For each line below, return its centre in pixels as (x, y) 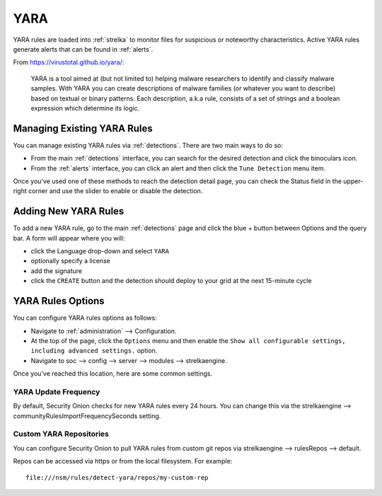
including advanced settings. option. (94, 351)
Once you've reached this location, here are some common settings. (112, 374)
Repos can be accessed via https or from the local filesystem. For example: (123, 461)
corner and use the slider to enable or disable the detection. (116, 191)
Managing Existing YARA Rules (83, 128)
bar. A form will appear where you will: (69, 238)
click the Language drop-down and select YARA (100, 251)
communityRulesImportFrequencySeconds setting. (87, 416)
